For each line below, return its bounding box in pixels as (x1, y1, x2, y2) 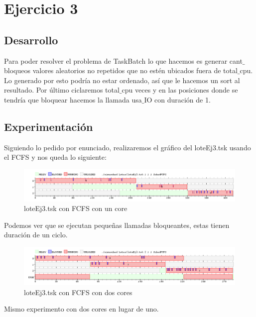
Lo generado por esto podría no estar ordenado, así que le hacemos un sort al (4, 75, 240, 85)
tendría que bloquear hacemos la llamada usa (4, 94, 142, 105)
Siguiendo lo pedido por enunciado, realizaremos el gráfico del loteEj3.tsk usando (4, 142, 251, 152)
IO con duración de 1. (144, 94, 211, 105)
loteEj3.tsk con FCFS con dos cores (24, 287, 132, 297)
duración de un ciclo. (4, 229, 68, 240)
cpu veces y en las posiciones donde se (122, 85, 238, 95)
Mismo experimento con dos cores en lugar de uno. (4, 304, 159, 314)
